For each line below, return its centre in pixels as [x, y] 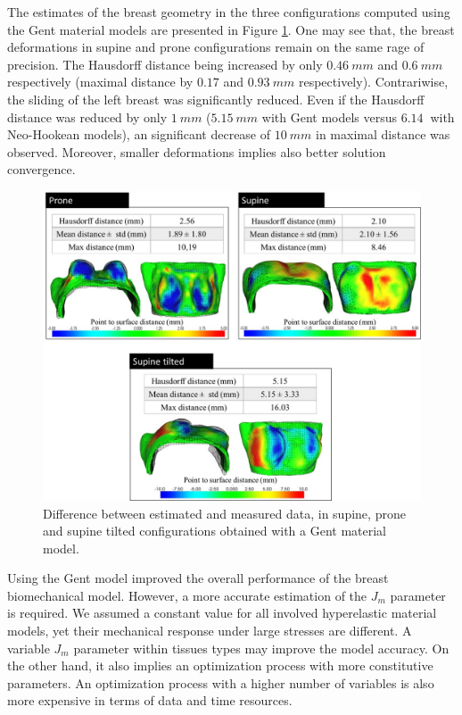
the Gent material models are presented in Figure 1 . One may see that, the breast [231, 29]
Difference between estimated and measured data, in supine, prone [224, 513]
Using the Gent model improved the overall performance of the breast [198, 578]
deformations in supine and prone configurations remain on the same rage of [216, 47]
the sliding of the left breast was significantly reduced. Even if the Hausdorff [216, 99]
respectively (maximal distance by [100, 82]
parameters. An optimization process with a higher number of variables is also [221, 682]
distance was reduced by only [87, 116]
